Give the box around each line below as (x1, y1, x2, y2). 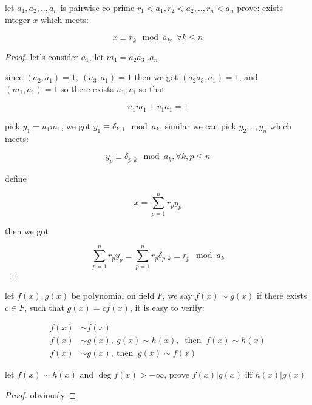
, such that (24, 301, 64, 313)
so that (138, 82, 165, 95)
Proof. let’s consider (5, 50, 79, 63)
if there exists (256, 289, 307, 302)
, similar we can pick (160, 119, 236, 132)
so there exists (61, 82, 114, 95)
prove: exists (237, 1, 283, 13)
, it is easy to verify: (129, 301, 205, 313)
